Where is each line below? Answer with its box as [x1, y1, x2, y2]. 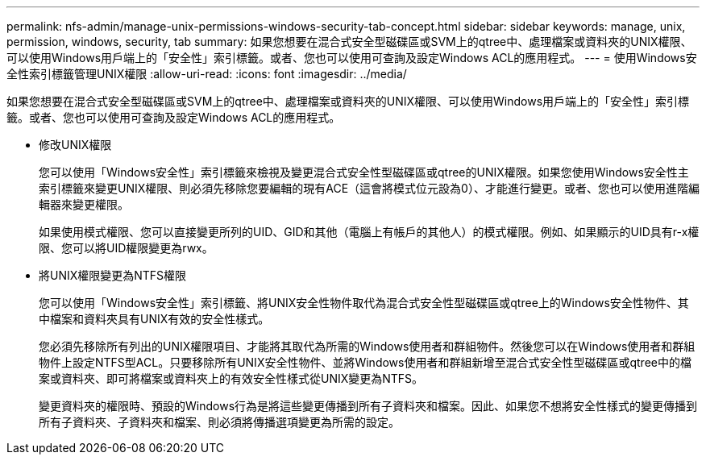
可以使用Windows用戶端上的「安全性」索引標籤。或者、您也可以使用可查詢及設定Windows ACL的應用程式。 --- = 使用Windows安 [6, 51, 697, 64]
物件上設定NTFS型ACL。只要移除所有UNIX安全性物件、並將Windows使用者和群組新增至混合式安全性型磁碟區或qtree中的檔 [39, 355, 691, 369]
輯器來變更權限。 [39, 197, 129, 211]
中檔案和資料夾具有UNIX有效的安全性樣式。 [39, 312, 270, 326]
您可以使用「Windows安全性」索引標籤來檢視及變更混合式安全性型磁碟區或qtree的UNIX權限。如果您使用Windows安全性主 [39, 165, 689, 179]
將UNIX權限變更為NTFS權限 [39, 268, 187, 282]
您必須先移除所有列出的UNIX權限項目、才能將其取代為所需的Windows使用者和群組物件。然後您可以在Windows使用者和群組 [39, 339, 696, 353]
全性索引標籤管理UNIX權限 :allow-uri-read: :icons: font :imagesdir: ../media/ [6, 67, 407, 81]
